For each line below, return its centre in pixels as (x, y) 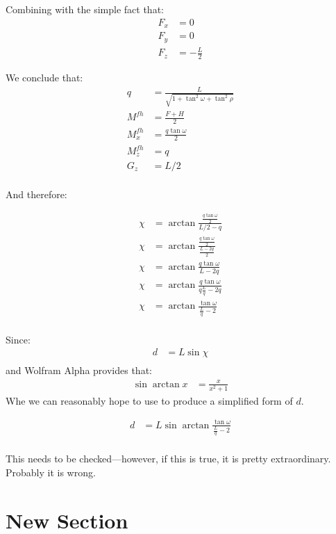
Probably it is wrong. (51, 472)
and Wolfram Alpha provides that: (79, 370)
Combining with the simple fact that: (85, 9)
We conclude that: (44, 77)
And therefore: (36, 194)
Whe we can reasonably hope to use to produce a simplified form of (149, 400)
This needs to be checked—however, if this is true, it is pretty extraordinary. (168, 459)
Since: (18, 339)
